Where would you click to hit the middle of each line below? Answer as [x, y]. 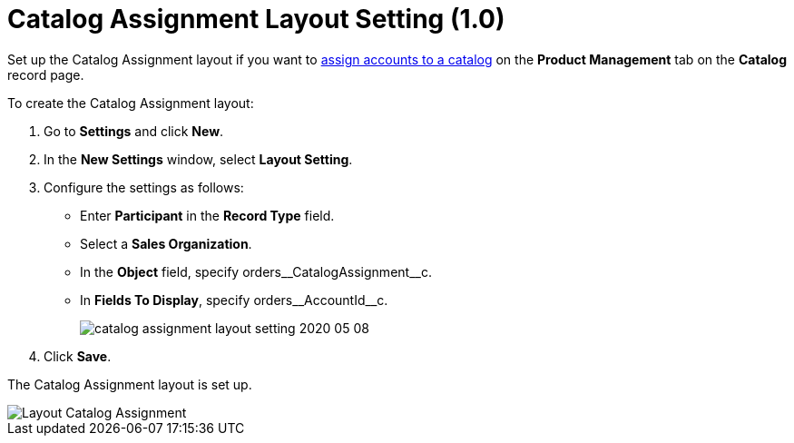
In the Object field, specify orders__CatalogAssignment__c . [256, 271]
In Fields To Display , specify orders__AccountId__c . [234, 300]
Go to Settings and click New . [134, 131]
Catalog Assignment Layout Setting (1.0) [256, 19]
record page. [46, 74]
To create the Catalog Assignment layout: [131, 103]
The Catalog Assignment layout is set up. [130, 384]
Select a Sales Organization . [166, 243]
